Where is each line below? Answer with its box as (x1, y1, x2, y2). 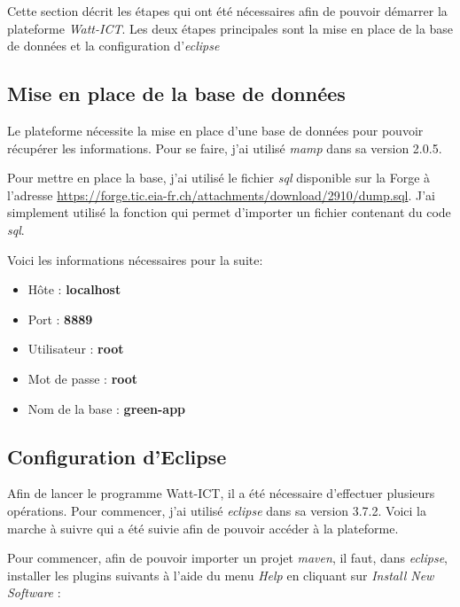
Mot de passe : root (27, 369, 138, 387)
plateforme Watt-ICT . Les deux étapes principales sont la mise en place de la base (7, 19, 454, 37)
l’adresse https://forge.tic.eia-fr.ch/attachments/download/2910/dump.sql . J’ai (7, 185, 435, 204)
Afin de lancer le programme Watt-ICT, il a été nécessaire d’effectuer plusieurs (7, 484, 435, 502)
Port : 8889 (27, 309, 93, 328)
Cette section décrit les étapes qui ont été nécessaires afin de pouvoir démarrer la (7, 2, 448, 19)
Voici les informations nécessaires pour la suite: (7, 250, 263, 268)
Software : (7, 583, 61, 602)
